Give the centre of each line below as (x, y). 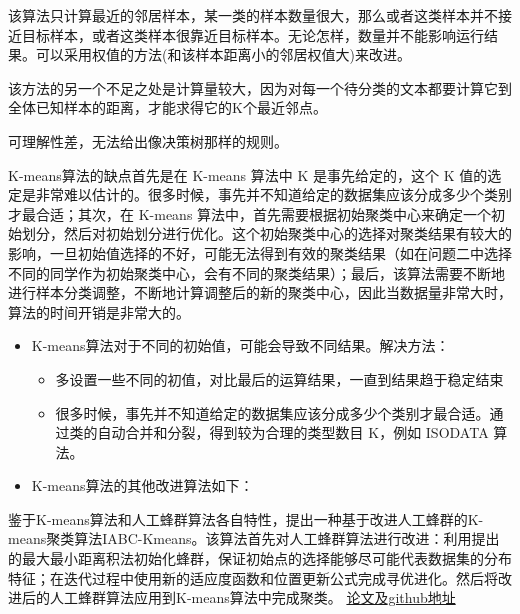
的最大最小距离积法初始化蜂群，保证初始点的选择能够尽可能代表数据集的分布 (260, 558)
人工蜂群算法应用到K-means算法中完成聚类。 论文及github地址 (252, 597)
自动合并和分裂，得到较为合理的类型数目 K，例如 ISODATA (293, 432)
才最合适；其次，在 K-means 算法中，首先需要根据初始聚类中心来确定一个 (250, 213)
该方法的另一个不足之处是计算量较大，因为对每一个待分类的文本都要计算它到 (260, 87)
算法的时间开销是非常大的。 (99, 311)
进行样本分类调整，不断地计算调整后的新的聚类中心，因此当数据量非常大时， (260, 292)
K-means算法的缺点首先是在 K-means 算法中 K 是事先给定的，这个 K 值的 (248, 174)
